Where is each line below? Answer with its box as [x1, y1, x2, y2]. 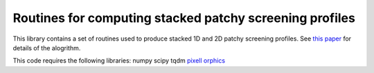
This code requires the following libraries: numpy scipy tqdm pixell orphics [12, 56, 225, 65]
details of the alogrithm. [12, 43, 81, 52]
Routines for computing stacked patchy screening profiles [12, 10, 356, 25]
